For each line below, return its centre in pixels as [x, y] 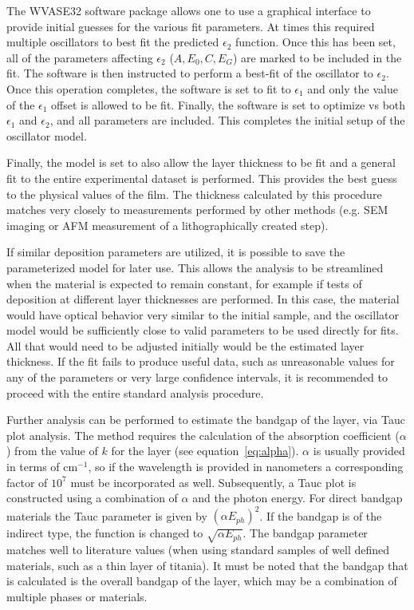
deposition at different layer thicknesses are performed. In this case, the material [203, 299]
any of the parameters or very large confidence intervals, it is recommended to [197, 377]
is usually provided [359, 451]
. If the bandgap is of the [321, 515]
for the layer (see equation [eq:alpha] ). [205, 451]
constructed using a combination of [92, 498]
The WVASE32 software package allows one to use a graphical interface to [189, 10]
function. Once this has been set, [315, 42]
